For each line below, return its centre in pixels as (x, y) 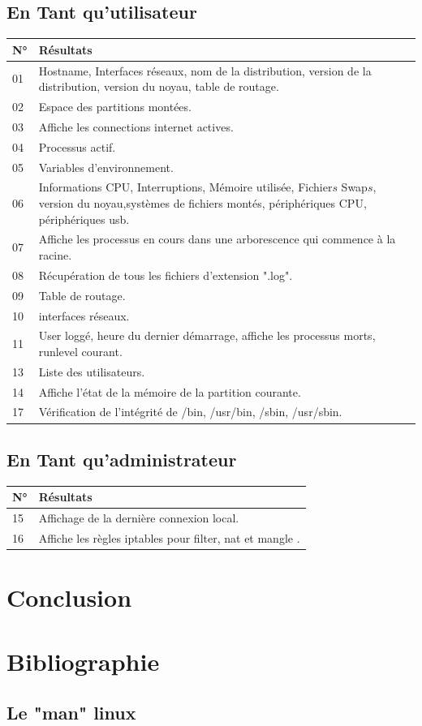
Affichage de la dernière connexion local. (139, 518)
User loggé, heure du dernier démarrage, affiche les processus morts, (207, 335)
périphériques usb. (84, 219)
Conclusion (69, 597)
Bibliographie (83, 661)
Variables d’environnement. (106, 167)
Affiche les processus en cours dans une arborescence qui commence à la (217, 239)
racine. (55, 254)
